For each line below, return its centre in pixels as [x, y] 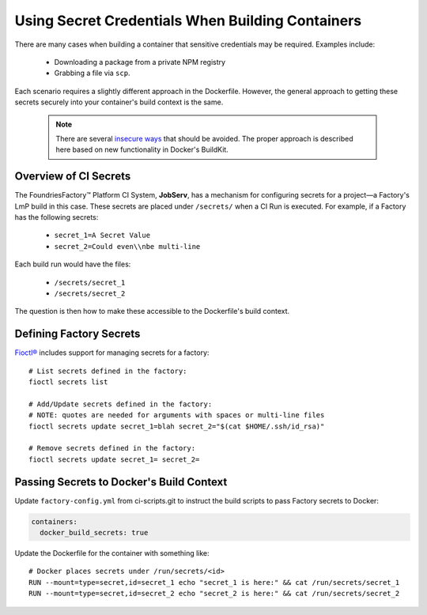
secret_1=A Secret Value [102, 236]
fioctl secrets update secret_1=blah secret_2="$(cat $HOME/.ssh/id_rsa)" [177, 426]
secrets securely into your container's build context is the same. [119, 102]
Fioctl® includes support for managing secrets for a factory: [112, 353]
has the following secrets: [57, 217]
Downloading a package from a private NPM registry [140, 62]
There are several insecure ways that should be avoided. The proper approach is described [204, 138]
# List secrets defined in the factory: [108, 371]
